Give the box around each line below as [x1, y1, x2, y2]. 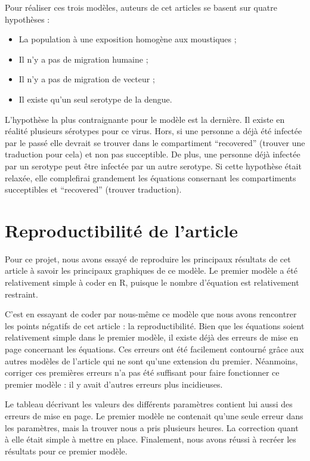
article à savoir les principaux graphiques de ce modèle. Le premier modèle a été [5, 264, 297, 277]
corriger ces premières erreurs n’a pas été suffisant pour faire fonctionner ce [5, 366, 280, 379]
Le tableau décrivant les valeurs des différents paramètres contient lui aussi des [5, 398, 293, 410]
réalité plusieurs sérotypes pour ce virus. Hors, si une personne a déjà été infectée [5, 125, 302, 137]
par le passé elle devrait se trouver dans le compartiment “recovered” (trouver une [5, 136, 305, 148]
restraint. [5, 287, 38, 300]
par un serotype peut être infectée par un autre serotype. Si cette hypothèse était [5, 159, 302, 172]
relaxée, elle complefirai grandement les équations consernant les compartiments [5, 171, 296, 184]
